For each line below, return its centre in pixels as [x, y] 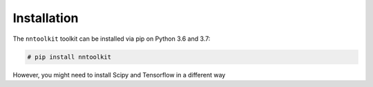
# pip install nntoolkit [69, 57]
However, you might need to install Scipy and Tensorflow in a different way [119, 75]
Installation [46, 18]
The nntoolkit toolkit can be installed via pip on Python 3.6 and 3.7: [112, 39]
